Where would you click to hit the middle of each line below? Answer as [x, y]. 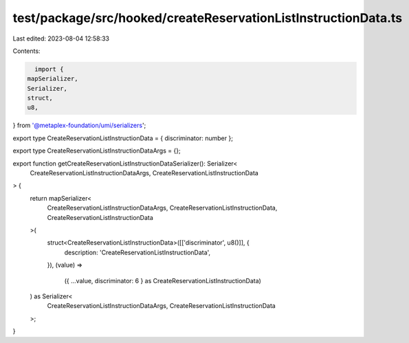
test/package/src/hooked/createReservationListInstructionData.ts [208, 18]
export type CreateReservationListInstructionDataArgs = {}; [97, 151]
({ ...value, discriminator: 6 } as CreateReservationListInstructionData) [163, 280]
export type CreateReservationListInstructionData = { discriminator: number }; [123, 138]
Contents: [26, 51]
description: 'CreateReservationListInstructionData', [137, 252]
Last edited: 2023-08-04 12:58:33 [61, 38]
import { [49, 69]
